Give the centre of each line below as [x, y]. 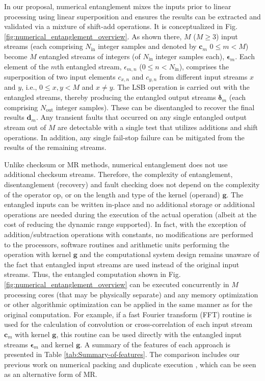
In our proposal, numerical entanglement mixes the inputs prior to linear [118, 6]
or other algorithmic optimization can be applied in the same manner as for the [128, 304]
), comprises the [204, 66]
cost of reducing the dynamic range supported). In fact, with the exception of [125, 224]
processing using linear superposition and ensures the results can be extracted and [132, 16]
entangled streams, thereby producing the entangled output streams [110, 97]
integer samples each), [190, 56]
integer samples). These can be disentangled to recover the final [155, 107]
